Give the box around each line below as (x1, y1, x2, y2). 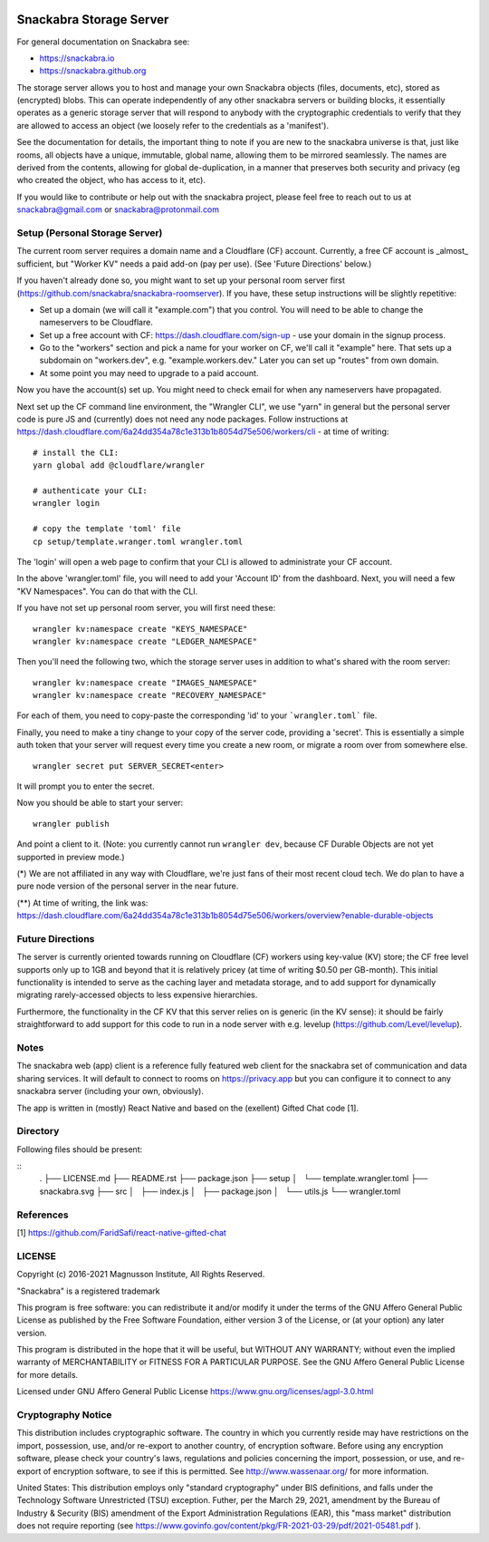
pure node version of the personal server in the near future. (16, 880, 239, 892)
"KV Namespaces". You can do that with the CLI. (16, 586, 198, 596)
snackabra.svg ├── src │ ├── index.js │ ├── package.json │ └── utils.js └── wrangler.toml (39, 1186, 401, 1197)
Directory (16, 1125, 60, 1138)
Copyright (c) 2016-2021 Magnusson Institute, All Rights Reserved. (16, 1269, 265, 1280)
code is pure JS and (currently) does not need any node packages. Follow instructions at (16, 413, 349, 425)
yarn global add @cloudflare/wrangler (33, 461, 206, 470)
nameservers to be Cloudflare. (39, 317, 153, 328)
